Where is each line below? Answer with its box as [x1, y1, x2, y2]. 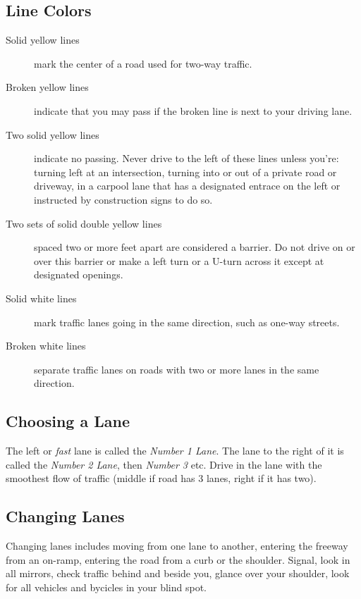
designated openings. [34, 267, 123, 282]
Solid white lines [6, 290, 77, 305]
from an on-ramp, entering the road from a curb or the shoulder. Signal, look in [6, 552, 350, 567]
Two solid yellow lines [6, 127, 99, 142]
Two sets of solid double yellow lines [6, 216, 162, 230]
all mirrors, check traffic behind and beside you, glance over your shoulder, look [6, 566, 350, 581]
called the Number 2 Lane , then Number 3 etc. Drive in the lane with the [6, 457, 322, 471]
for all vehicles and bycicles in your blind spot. [6, 579, 207, 594]
